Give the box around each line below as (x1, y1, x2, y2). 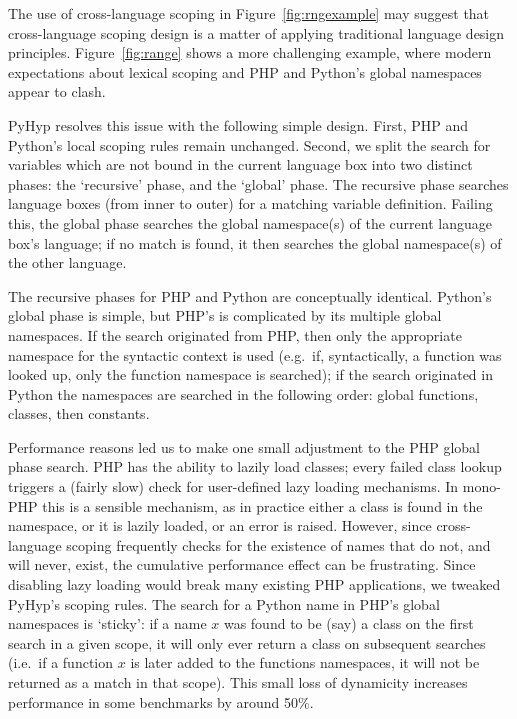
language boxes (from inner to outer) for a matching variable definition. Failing (8, 193, 493, 214)
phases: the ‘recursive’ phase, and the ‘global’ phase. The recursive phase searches (8, 173, 509, 194)
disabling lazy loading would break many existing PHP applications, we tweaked (8, 574, 501, 595)
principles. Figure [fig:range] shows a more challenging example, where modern (8, 42, 492, 63)
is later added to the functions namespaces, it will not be (130, 652, 480, 673)
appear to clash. (8, 81, 106, 102)
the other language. (8, 252, 127, 273)
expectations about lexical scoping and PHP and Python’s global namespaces (8, 61, 482, 82)
